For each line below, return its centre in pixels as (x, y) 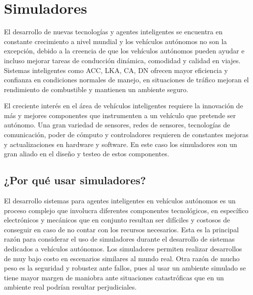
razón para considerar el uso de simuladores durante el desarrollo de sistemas (119, 239)
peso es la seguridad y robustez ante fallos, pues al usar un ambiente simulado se (125, 268)
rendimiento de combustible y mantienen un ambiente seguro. (96, 89)
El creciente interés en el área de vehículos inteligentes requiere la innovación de (124, 106)
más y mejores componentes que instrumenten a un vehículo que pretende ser (120, 115)
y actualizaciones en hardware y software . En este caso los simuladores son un (121, 144)
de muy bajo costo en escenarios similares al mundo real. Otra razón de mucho (122, 258)
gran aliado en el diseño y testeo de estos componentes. (87, 154)
